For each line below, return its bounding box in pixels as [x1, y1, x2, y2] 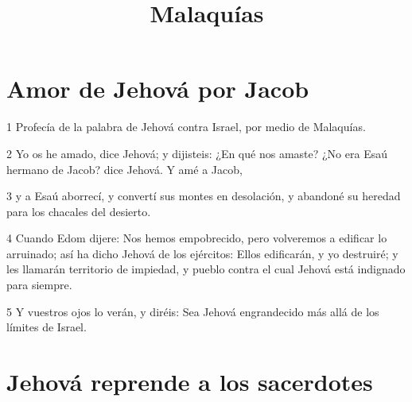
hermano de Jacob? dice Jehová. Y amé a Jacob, [6, 160, 243, 177]
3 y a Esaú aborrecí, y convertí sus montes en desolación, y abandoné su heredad [6, 187, 401, 204]
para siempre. [6, 276, 72, 293]
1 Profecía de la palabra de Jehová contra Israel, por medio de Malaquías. [6, 118, 366, 135]
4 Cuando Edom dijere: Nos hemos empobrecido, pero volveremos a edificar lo [6, 230, 387, 246]
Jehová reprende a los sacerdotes [6, 365, 373, 398]
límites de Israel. [6, 319, 87, 335]
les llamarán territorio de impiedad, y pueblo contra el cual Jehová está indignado [6, 261, 406, 277]
